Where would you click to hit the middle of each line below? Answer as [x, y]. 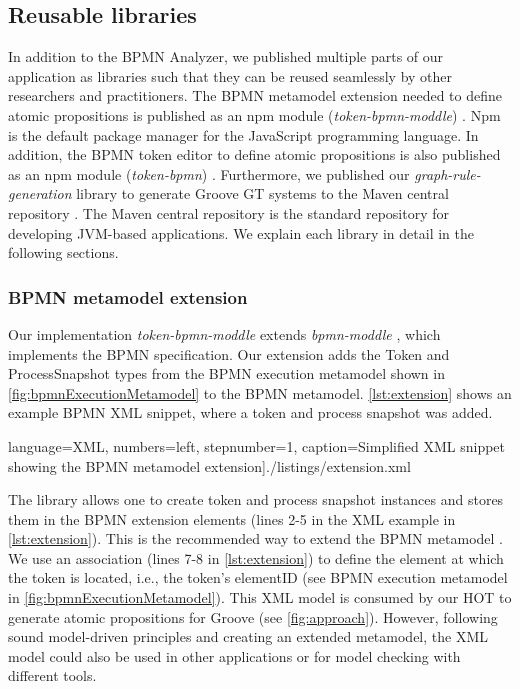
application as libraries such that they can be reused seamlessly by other [230, 75]
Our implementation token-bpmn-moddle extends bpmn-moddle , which [224, 333]
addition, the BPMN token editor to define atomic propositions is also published [254, 154]
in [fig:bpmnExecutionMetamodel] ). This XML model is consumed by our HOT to [260, 597]
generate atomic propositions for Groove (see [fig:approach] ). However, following [253, 616]
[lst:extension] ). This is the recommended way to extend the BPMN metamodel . [255, 538]
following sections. [63, 252]
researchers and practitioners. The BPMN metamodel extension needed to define [255, 95]
